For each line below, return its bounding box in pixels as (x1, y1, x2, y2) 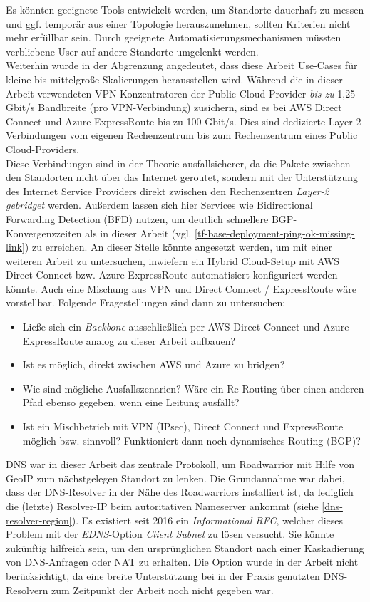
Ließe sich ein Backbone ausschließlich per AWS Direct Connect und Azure (22, 319, 349, 334)
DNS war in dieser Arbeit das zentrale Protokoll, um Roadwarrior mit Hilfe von (6, 457, 355, 472)
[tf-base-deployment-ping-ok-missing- (195, 225, 355, 240)
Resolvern (6, 582, 48, 597)
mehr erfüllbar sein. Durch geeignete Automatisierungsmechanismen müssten (6, 30, 341, 45)
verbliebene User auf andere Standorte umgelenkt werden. (6, 43, 259, 58)
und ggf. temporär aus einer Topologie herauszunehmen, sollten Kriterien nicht (6, 16, 351, 31)
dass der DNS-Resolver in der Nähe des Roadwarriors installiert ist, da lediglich (6, 484, 354, 499)
